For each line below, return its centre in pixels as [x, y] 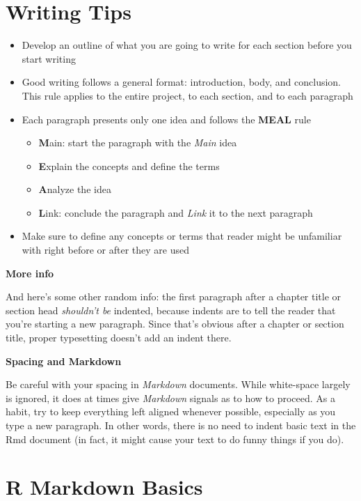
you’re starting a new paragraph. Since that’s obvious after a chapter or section [175, 324]
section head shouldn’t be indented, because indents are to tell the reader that [171, 310]
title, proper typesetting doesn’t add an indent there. [119, 338]
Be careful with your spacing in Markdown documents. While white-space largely [178, 384]
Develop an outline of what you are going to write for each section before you [187, 45]
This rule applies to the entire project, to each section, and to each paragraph [187, 95]
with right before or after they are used [106, 250]
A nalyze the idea [75, 189]
